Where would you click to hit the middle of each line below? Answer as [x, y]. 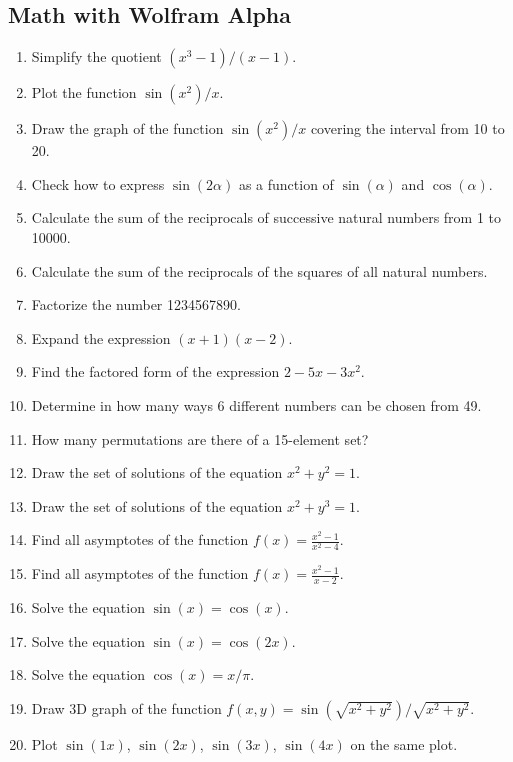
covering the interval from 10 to [407, 128]
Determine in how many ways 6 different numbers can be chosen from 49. [256, 404]
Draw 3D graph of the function [126, 708]
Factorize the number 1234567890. [136, 304]
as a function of [286, 183]
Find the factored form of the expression [155, 371]
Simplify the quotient [96, 56]
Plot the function [84, 92]
